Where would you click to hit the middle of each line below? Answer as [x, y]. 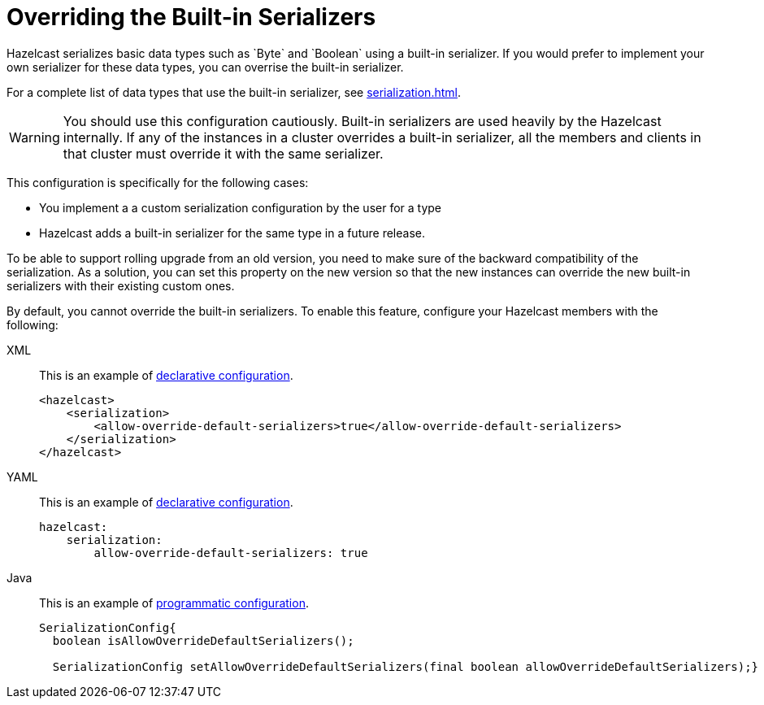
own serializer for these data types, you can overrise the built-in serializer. [205, 67]
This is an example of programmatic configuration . [174, 603]
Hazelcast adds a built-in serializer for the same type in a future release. [232, 233]
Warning [35, 137]
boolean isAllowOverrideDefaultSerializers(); [203, 640]
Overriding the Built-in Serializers [191, 17]
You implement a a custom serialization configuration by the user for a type [241, 207]
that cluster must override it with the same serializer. [223, 153]
